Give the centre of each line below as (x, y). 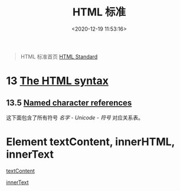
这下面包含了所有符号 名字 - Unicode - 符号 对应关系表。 (75, 117)
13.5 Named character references (69, 103)
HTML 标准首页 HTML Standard (59, 56)
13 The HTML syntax (58, 81)
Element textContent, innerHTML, (91, 142)
